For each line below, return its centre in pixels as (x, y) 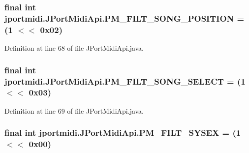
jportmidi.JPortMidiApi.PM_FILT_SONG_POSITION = (124, 18)
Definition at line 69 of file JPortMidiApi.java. (74, 110)
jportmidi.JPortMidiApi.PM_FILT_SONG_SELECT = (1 (125, 81)
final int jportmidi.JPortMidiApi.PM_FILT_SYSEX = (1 (123, 133)
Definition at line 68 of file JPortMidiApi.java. (74, 48)
